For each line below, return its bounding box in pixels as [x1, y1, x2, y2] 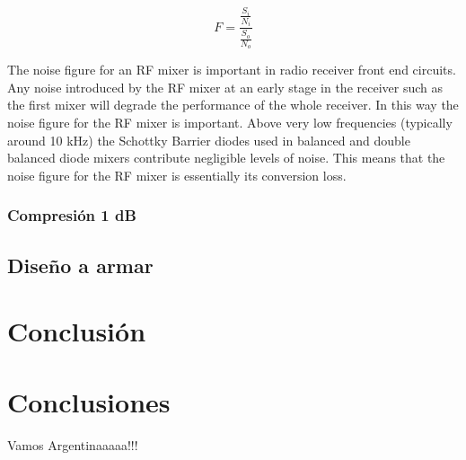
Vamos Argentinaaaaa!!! [7, 435, 138, 454]
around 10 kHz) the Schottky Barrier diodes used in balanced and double [7, 130, 410, 149]
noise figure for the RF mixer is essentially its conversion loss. [7, 165, 347, 184]
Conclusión [7, 313, 146, 349]
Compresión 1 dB [7, 204, 136, 226]
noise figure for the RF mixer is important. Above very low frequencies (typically [7, 113, 453, 132]
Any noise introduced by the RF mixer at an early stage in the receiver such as [7, 77, 444, 96]
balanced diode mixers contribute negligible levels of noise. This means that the [7, 148, 445, 167]
